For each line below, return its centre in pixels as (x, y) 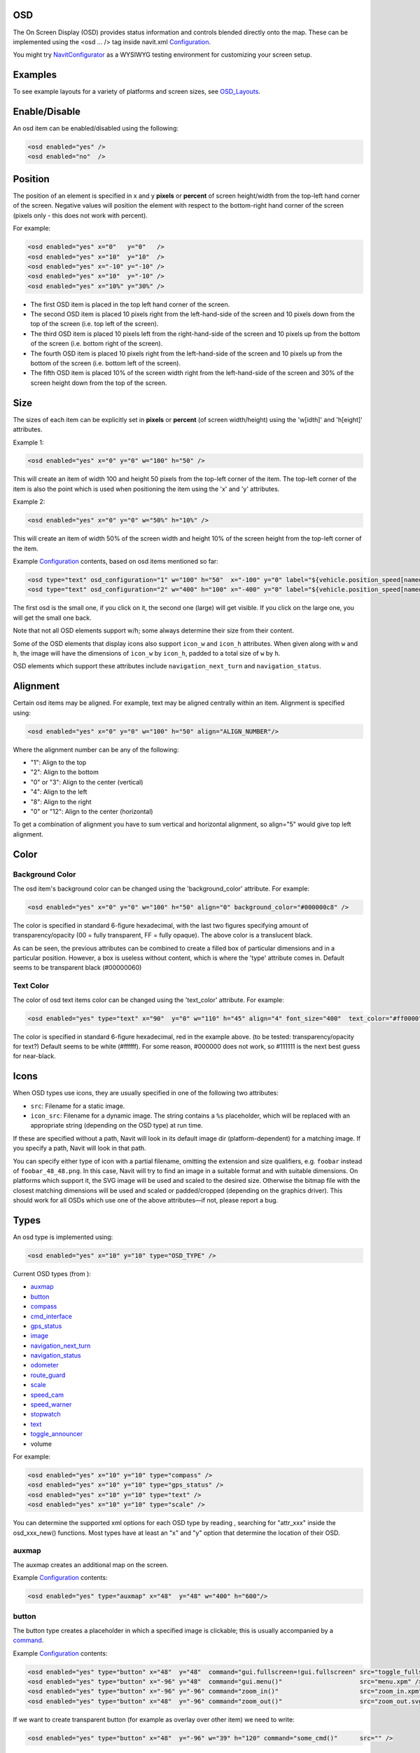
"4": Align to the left (59, 792)
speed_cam (47, 1395)
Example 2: (29, 502)
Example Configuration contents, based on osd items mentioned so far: (115, 561)
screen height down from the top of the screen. (99, 383)
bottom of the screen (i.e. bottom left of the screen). (106, 363)
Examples (35, 75)
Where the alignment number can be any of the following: (96, 750)
